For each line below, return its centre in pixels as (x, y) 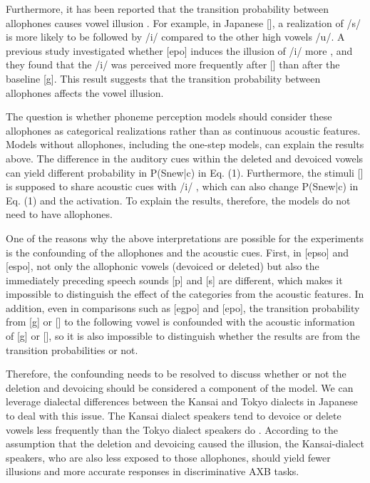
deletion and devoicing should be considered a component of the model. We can (180, 387)
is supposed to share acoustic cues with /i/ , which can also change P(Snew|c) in (182, 186)
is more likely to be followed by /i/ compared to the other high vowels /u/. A (175, 37)
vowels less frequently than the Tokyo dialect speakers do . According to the (172, 429)
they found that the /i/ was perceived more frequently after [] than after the (173, 64)
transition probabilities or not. (72, 349)
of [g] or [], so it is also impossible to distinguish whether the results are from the (183, 336)
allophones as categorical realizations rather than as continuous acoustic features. (183, 130)
